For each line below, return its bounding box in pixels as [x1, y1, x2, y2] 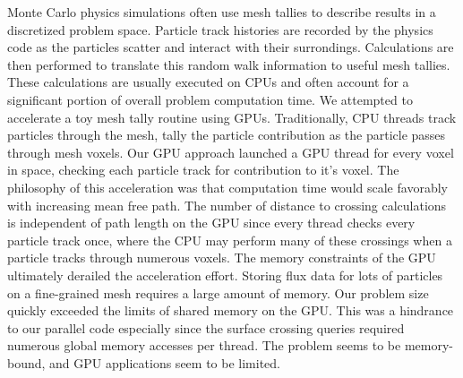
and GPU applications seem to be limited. [49, 353, 280, 372]
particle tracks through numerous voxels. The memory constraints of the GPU [7, 248, 436, 267]
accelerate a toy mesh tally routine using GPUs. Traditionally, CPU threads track [7, 107, 457, 126]
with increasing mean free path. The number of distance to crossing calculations [7, 195, 447, 214]
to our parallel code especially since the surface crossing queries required [7, 318, 405, 337]
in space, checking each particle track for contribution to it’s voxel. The [7, 160, 399, 179]
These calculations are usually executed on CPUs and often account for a [7, 73, 409, 91]
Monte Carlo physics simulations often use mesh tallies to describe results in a [7, 3, 436, 21]
